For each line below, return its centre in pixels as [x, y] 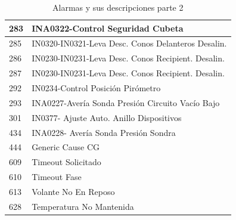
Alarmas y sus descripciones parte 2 [118, 7]
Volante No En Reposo [73, 191]
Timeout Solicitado [66, 162]
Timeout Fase [57, 177]
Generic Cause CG [66, 147]
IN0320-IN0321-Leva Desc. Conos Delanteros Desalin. [129, 43]
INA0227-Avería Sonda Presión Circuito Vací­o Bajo [126, 102]
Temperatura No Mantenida [83, 206]
